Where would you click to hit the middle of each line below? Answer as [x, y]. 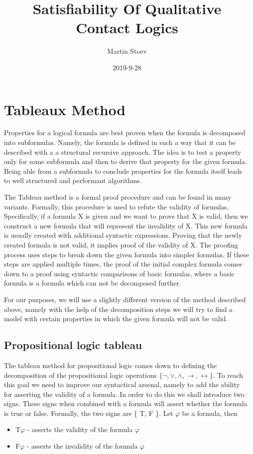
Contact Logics [127, 28]
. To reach [228, 375]
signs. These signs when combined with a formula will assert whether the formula [126, 403]
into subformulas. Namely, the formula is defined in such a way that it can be [120, 142]
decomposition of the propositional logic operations [81, 375]
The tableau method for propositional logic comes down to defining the [110, 365]
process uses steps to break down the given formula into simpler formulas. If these [126, 254]
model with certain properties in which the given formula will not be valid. [116, 319]
